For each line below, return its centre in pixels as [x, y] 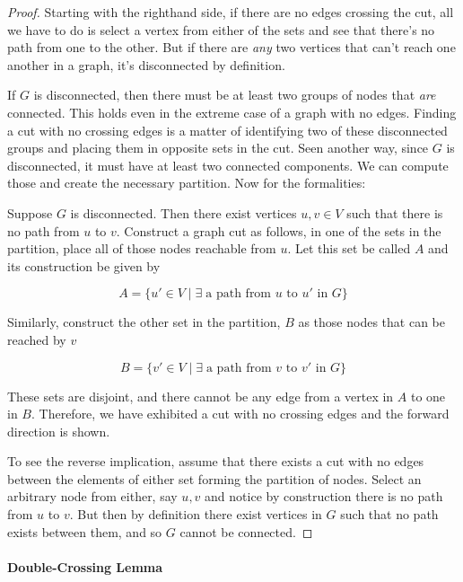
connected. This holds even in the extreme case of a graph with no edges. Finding [232, 112]
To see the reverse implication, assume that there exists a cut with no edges [216, 461]
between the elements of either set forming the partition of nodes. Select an [214, 478]
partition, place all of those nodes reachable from [142, 248]
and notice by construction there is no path [324, 496]
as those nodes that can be [371, 322]
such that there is [395, 212]
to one [428, 396]
